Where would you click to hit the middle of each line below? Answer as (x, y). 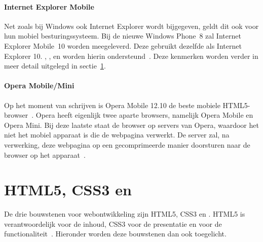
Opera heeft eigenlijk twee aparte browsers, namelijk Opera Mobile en (144, 115)
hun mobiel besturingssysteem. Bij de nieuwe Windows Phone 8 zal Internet (123, 36)
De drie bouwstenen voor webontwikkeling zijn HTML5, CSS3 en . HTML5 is (125, 214)
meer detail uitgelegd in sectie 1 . (55, 66)
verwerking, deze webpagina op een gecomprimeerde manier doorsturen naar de (127, 144)
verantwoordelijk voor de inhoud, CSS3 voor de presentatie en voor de (113, 223)
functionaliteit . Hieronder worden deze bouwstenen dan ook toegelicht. (115, 234)
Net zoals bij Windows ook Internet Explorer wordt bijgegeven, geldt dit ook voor (131, 26)
